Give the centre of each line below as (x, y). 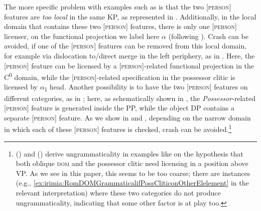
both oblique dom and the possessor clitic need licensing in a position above (132, 163)
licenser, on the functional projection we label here (82, 36)
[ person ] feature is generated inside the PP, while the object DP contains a (119, 108)
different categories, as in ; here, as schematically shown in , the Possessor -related (130, 98)
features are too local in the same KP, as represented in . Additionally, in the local (130, 16)
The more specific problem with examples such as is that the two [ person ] (118, 6)
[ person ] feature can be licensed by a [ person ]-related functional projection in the (129, 65)
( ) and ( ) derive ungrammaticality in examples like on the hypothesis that (129, 153)
